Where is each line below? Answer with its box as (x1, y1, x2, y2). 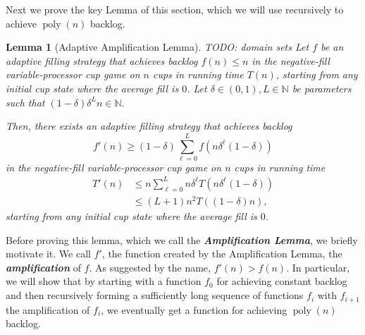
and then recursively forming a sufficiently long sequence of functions (6, 288, 304, 303)
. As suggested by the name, (89, 260, 211, 274)
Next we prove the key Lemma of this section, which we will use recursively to (6, 2, 344, 16)
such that (6, 95, 45, 109)
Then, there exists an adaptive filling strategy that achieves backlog (6, 118, 292, 133)
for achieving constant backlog (216, 274, 347, 288)
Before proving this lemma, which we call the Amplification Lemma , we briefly (6, 232, 358, 247)
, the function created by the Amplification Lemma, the (101, 246, 342, 261)
